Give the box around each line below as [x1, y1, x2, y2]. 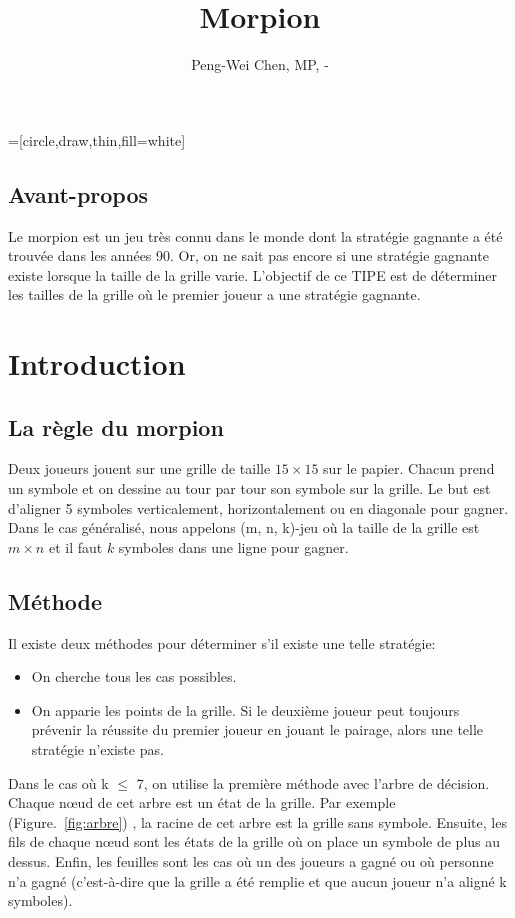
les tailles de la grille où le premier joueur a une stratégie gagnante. [8, 284, 421, 305]
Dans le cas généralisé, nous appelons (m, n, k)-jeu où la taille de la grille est [8, 517, 480, 538]
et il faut [48, 536, 103, 557]
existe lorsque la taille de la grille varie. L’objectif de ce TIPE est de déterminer [8, 264, 498, 285]
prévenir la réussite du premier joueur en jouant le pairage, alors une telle [31, 719, 484, 740]
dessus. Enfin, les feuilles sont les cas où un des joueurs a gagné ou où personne [8, 850, 494, 871]
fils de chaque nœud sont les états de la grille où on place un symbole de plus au [8, 831, 501, 852]
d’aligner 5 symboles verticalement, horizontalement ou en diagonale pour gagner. [8, 497, 509, 518]
